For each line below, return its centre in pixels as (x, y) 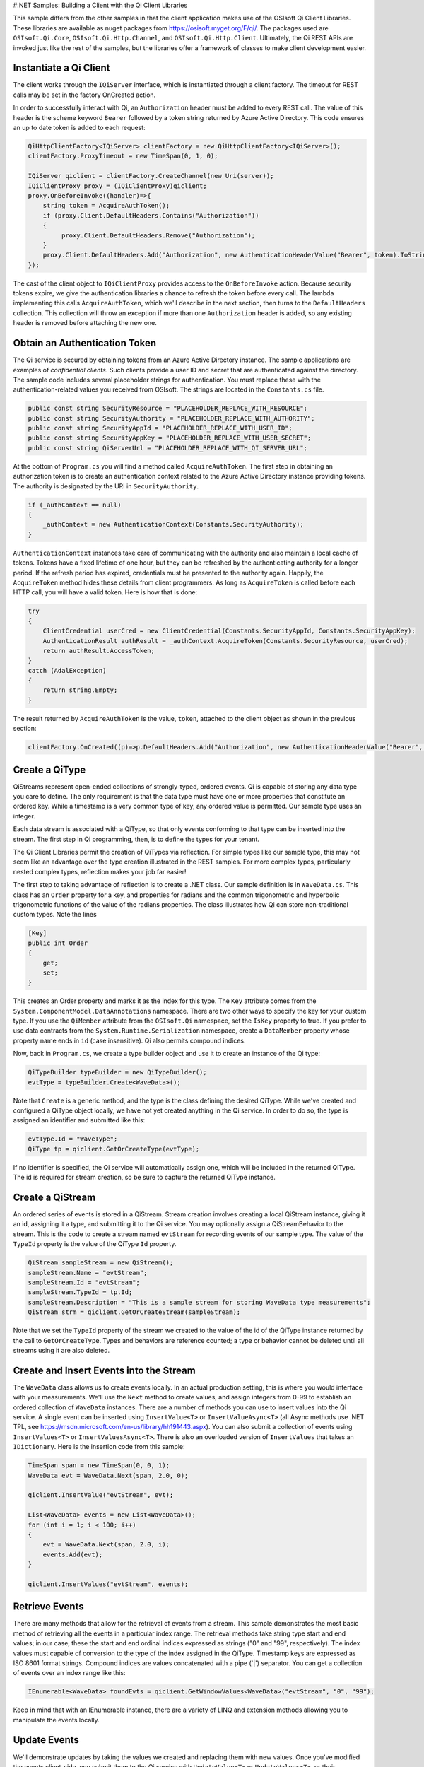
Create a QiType (49, 769)
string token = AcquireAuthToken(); (106, 206)
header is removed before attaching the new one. (85, 323)
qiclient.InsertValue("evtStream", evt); (101, 1495)
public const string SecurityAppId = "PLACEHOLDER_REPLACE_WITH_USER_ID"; (160, 428)
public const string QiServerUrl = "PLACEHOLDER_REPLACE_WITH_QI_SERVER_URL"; (167, 448)
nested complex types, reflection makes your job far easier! (100, 871)
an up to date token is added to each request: (79, 128)
